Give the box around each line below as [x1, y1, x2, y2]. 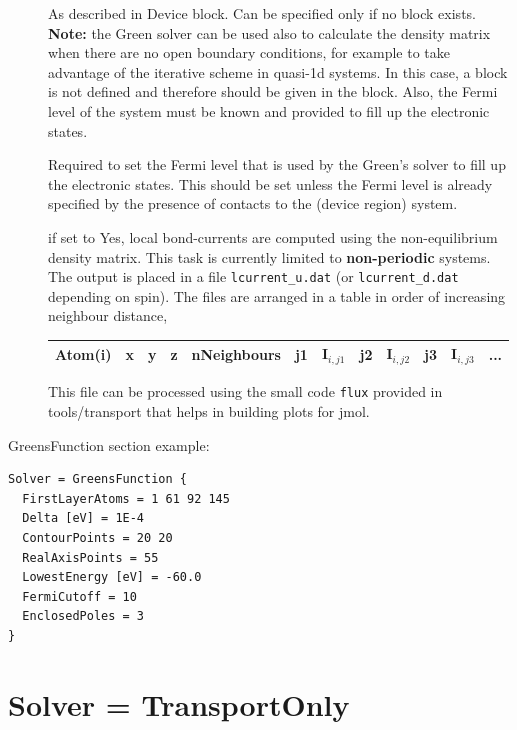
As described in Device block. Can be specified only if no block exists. [48, 3, 476, 23]
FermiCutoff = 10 [22, 589, 137, 604]
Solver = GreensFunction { [8, 472, 187, 487]
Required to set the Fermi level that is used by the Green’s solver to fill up [48, 154, 506, 175]
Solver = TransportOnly [8, 683, 350, 724]
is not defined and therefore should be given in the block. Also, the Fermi [48, 81, 498, 102]
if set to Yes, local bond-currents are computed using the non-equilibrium [48, 226, 498, 247]
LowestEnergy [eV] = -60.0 [22, 570, 202, 585]
